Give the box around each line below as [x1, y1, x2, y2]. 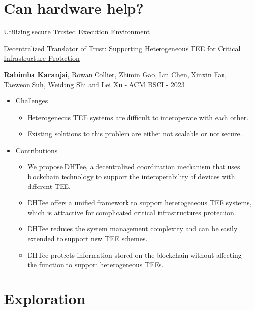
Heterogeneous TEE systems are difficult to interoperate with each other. [27, 112, 249, 122]
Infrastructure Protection [4, 53, 80, 63]
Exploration [4, 288, 86, 308]
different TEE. [27, 181, 71, 191]
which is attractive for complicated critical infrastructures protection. [27, 207, 236, 217]
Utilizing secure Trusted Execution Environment [4, 27, 150, 37]
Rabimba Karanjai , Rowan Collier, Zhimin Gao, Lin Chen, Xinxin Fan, [4, 69, 227, 79]
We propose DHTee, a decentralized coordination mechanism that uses [27, 161, 240, 172]
